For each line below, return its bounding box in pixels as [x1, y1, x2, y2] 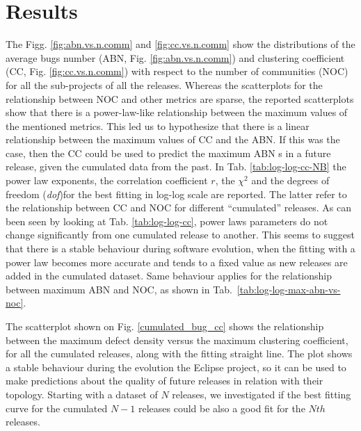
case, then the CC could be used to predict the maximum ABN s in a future [6, 145, 331, 160]
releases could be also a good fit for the [138, 400, 305, 415]
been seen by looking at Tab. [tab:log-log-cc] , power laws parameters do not [6, 213, 328, 228]
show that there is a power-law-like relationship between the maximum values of [6, 105, 348, 120]
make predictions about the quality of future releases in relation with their [6, 373, 323, 388]
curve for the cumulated [6, 400, 108, 415]
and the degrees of [251, 173, 330, 188]
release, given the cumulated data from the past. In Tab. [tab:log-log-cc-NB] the [6, 159, 346, 174]
